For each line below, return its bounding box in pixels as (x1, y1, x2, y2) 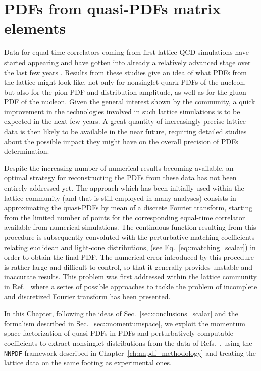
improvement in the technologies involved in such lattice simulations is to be (4, 106, 240, 116)
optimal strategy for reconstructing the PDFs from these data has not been (4, 172, 237, 183)
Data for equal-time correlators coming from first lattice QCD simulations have (4, 47, 249, 57)
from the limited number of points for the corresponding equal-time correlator (4, 212, 245, 222)
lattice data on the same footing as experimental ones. (4, 357, 172, 368)
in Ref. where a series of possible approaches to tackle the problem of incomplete (4, 281, 257, 291)
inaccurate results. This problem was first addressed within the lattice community (4, 271, 257, 282)
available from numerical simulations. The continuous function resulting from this (4, 222, 256, 232)
